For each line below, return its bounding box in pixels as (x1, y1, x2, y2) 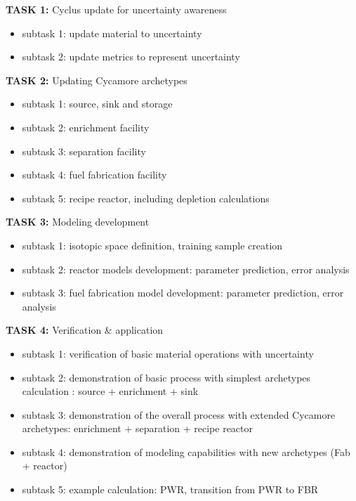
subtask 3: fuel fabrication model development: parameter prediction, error (22, 285, 344, 300)
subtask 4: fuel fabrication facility (22, 167, 167, 182)
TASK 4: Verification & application (6, 323, 164, 337)
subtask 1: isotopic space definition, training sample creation (22, 238, 283, 252)
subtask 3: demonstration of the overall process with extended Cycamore (22, 407, 336, 422)
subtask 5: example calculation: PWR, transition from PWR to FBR (22, 482, 319, 497)
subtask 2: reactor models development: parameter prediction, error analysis (22, 261, 350, 276)
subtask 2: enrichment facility (22, 119, 150, 134)
